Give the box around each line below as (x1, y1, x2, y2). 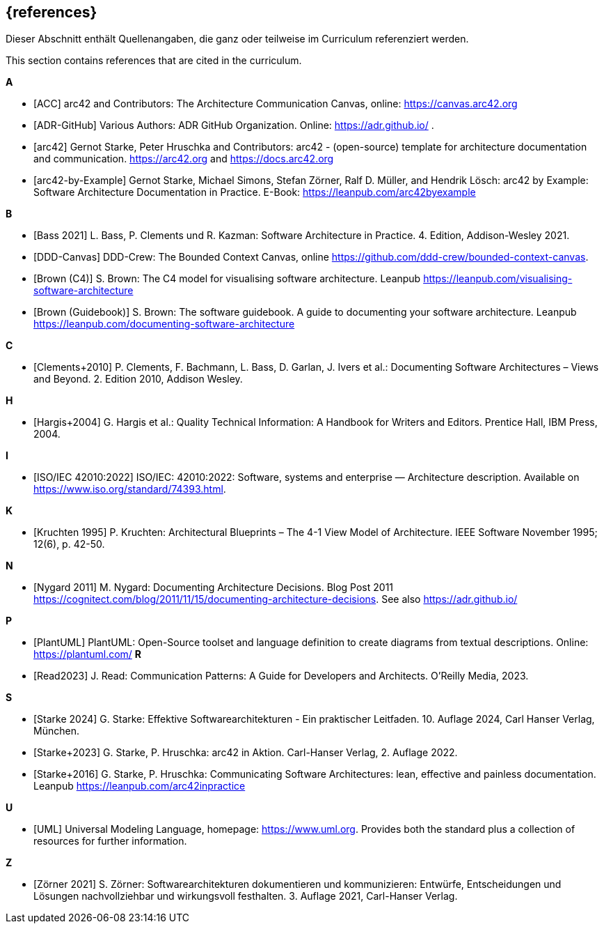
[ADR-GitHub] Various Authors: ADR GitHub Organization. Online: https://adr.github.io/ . (33, 119, 434, 132)
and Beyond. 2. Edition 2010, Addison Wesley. (33, 373, 243, 385)
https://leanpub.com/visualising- (423, 272, 573, 285)
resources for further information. (33, 835, 187, 847)
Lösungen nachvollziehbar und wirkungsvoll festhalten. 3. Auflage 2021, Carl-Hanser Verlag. (33, 890, 458, 903)
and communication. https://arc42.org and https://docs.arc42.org (33, 153, 334, 165)
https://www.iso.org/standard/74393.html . (33, 483, 226, 496)
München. (33, 725, 79, 737)
